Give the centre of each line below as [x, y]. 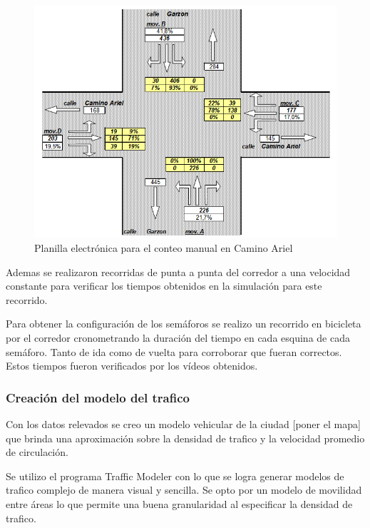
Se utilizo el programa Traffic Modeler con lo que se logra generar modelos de [175, 476]
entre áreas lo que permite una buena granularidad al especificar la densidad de [179, 503]
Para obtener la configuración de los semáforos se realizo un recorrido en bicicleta [184, 324]
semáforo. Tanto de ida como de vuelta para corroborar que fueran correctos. [174, 351]
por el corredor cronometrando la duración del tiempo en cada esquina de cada [178, 337]
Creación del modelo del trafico [98, 397]
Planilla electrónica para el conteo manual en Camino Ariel [164, 248]
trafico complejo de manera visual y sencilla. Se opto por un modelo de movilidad [184, 490]
